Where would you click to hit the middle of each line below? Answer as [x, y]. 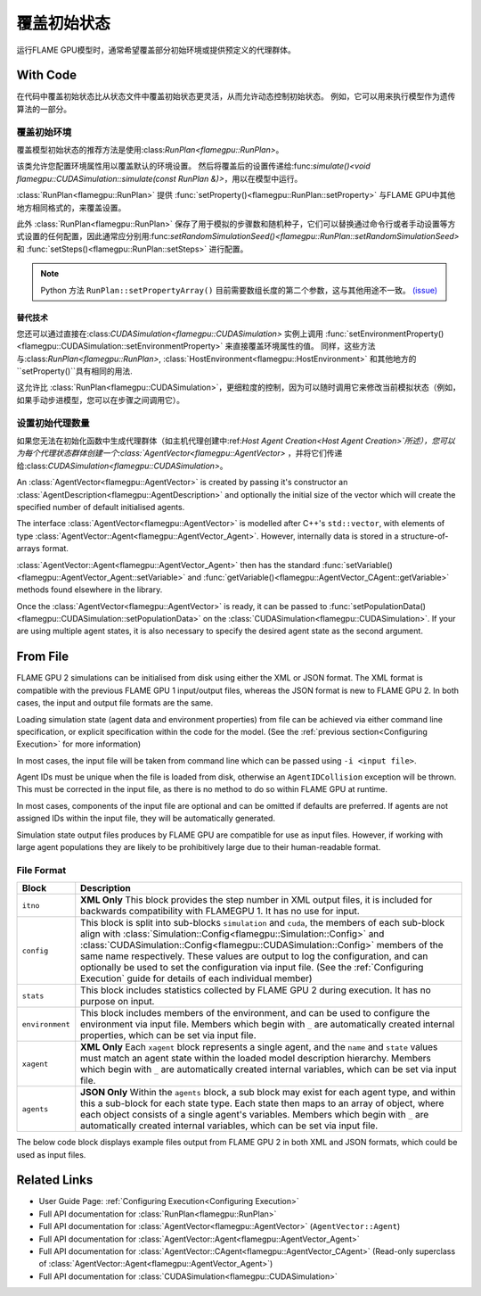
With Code [47, 75]
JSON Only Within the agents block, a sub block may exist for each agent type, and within [268, 1093]
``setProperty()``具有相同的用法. [74, 371]
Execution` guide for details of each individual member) [196, 978]
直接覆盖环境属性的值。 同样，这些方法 [304, 346]
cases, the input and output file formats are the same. [115, 703]
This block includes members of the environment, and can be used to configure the [255, 1013]
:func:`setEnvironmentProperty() [385, 334]
